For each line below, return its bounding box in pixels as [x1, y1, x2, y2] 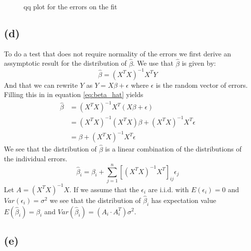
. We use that [133, 58, 173, 68]
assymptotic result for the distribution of [4, 58, 127, 68]
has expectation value [151, 195, 216, 205]
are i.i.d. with [148, 184, 189, 194]
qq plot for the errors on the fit [24, 1, 117, 11]
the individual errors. [4, 153, 67, 164]
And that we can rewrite [4, 79, 78, 90]
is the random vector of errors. [156, 79, 248, 90]
